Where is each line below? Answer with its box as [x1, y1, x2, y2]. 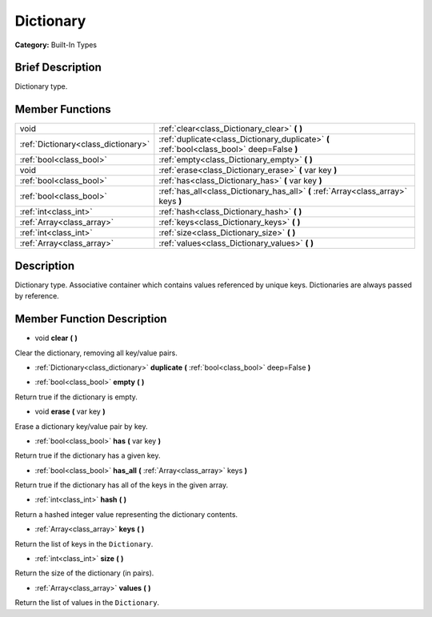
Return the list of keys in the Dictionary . [14, 539, 154, 548]
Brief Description [14, 61, 102, 74]
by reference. [14, 291, 59, 301]
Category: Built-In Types [14, 40, 98, 50]
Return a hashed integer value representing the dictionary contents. [14, 509, 238, 519]
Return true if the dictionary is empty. [14, 392, 138, 402]
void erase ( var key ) [34, 407, 106, 416]
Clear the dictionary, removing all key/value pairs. [14, 348, 178, 358]
